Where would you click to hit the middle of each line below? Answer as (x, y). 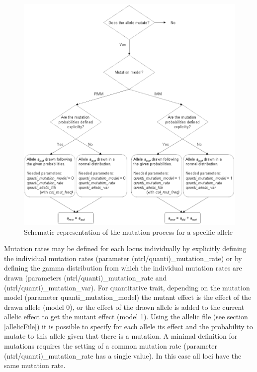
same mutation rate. (35, 365)
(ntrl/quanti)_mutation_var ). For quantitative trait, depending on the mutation (127, 287)
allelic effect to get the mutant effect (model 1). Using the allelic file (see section (126, 317)
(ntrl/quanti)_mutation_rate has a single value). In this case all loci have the (123, 355)
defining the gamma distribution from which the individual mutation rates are (123, 268)
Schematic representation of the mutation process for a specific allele (128, 232)
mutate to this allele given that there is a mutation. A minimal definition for (121, 336)
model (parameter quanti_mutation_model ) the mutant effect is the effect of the (128, 297)
